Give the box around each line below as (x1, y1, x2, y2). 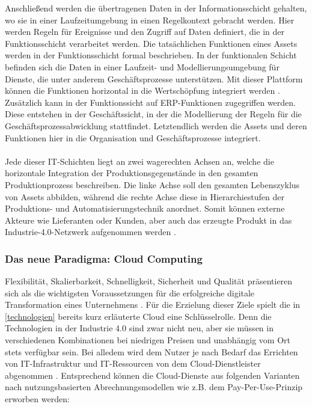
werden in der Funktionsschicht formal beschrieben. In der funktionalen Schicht (5, 49, 297, 61)
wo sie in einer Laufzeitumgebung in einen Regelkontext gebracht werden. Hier (5, 13, 295, 26)
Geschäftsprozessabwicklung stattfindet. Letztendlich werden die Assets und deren (5, 119, 307, 132)
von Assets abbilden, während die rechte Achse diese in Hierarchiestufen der (5, 190, 284, 203)
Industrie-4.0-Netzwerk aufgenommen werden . (5, 225, 176, 238)
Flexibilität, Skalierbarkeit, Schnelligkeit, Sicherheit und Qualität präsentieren (5, 275, 293, 287)
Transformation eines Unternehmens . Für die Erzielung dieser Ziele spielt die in (5, 298, 301, 311)
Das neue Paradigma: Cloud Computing (5, 251, 203, 266)
